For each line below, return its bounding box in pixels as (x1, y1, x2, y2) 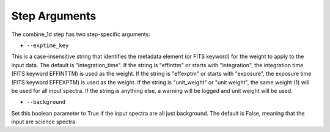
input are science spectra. (11, 118, 78, 125)
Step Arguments (11, 9, 97, 23)
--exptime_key (26, 42, 69, 49)
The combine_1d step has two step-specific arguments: (11, 31, 151, 38)
